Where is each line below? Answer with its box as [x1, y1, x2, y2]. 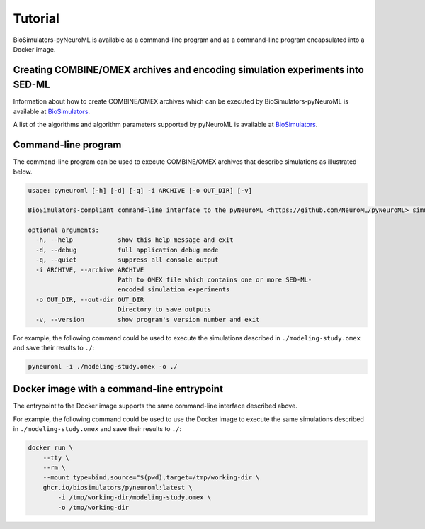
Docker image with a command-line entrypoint [13, 383, 223, 395]
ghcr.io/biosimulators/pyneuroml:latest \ [42, 483, 193, 491]
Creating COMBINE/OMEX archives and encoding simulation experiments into [13, 64, 364, 76]
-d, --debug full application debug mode [35, 245, 219, 254]
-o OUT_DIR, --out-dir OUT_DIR [35, 295, 144, 304]
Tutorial [13, 11, 60, 26]
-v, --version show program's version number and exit [35, 316, 260, 323]
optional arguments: [28, 226, 99, 234]
